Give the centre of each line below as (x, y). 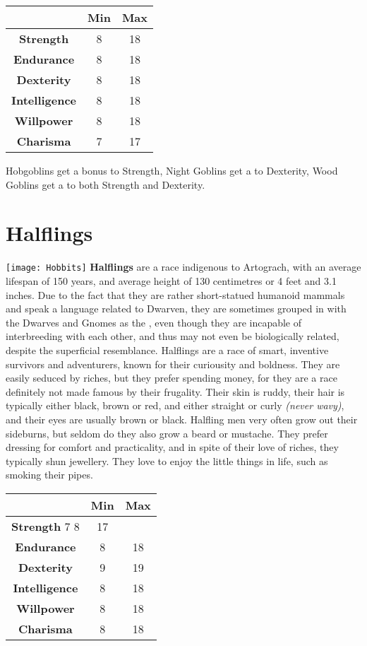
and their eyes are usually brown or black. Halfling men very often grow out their (182, 419)
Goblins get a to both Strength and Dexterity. (106, 184)
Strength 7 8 (46, 526)
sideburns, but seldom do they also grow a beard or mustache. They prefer (167, 433)
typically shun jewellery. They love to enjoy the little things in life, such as (167, 460)
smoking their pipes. (49, 475)
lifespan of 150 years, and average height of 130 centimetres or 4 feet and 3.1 (171, 280)
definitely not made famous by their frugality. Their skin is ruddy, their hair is (175, 391)
